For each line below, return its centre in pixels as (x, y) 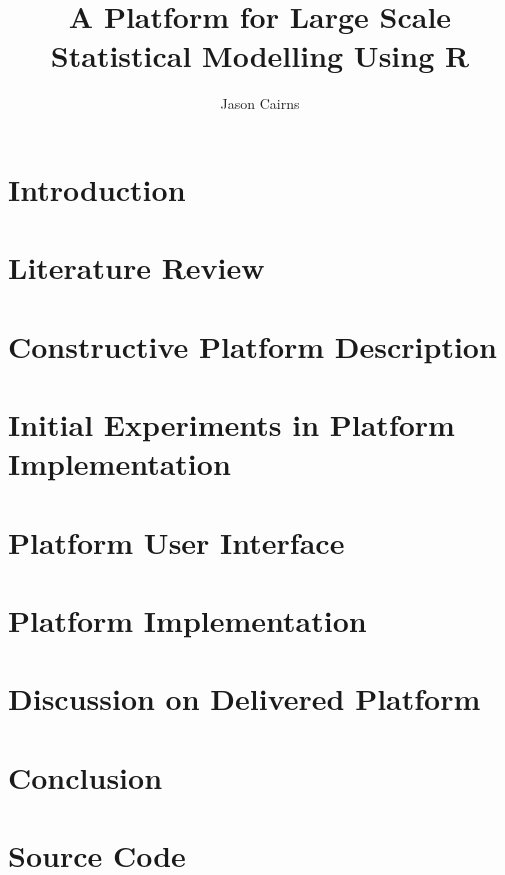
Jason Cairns (260, 103)
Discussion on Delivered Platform (244, 698)
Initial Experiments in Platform (231, 424)
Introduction (97, 188)
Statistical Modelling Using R (260, 55)
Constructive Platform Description (252, 345)
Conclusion (85, 776)
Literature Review (136, 267)
